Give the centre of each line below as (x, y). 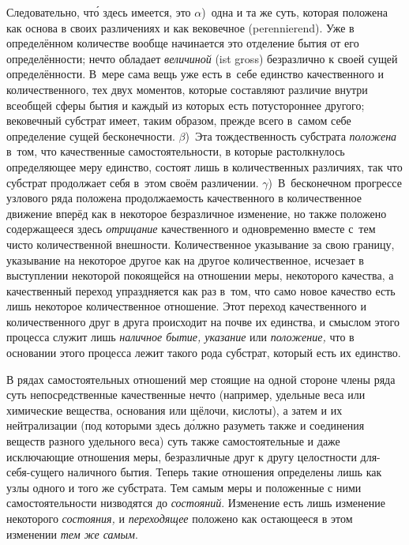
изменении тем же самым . (72, 534)
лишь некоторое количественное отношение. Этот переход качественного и (186, 306)
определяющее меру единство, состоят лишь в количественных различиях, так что (204, 166)
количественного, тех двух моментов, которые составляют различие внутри (187, 89)
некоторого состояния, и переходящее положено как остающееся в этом (180, 518)
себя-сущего (35, 472)
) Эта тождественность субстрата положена (291, 135)
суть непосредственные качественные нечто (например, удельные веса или (186, 395)
